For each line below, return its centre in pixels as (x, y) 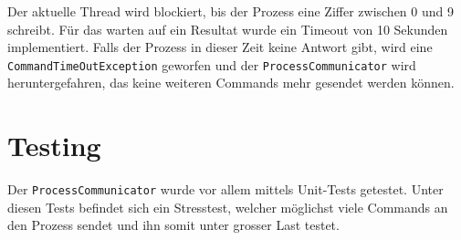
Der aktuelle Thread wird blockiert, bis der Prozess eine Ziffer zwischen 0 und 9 (230, 11)
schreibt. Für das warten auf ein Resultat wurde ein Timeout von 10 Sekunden (228, 29)
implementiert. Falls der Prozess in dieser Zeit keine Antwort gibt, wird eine (220, 47)
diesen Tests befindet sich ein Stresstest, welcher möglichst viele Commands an (228, 207)
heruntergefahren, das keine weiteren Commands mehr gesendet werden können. (231, 83)
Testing (54, 146)
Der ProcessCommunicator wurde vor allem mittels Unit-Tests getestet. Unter (225, 189)
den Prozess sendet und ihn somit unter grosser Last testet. (173, 225)
